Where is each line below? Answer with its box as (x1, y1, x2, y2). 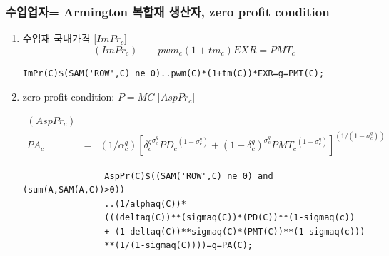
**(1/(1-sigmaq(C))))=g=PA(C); (104, 240, 253, 251)
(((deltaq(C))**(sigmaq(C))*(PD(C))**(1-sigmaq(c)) (104, 213, 355, 223)
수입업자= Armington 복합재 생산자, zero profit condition (6, 2, 330, 20)
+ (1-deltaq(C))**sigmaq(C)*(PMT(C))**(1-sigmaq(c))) (104, 226, 365, 237)
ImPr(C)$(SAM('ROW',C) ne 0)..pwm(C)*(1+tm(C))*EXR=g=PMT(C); (22, 68, 325, 78)
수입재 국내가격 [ (22, 31, 97, 46)
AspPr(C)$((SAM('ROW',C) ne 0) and (104, 170, 273, 181)
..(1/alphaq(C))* (104, 198, 186, 209)
